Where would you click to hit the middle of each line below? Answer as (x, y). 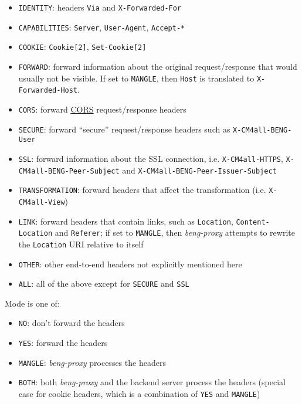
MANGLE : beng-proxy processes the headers (92, 362)
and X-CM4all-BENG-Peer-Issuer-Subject (199, 170)
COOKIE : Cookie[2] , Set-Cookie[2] (82, 47)
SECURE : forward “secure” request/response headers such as (124, 129)
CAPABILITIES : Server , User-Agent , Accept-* (102, 27)
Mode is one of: (32, 303)
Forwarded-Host (48, 91)
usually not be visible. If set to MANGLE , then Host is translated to (136, 78)
